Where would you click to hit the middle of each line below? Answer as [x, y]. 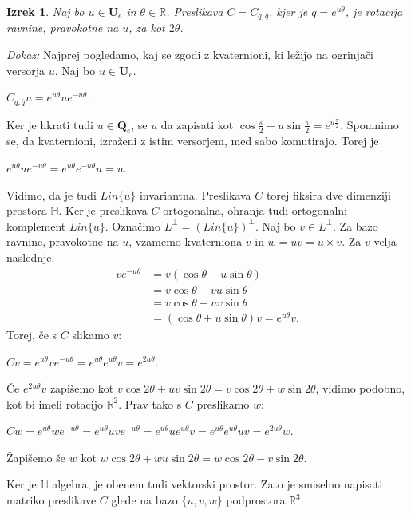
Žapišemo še [36, 457]
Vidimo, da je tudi [51, 194]
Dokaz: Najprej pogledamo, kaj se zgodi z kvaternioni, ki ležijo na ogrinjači [190, 55]
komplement [36, 225]
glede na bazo [144, 500]
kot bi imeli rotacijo [55, 403]
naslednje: [31, 257]
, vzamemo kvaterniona [186, 241]
